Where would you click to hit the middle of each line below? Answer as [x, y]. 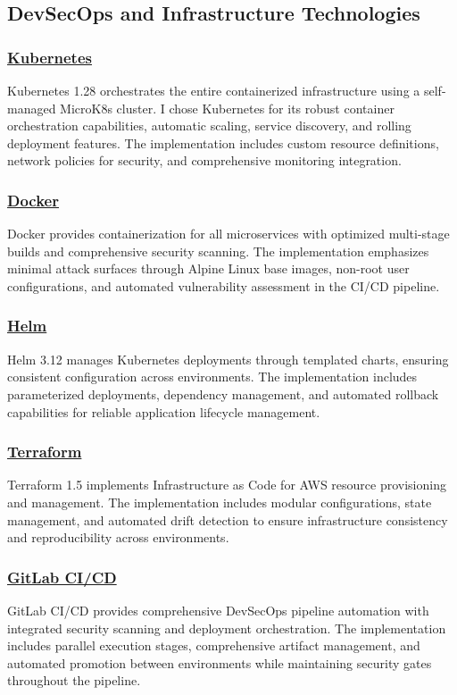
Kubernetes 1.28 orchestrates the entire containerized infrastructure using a [214, 90]
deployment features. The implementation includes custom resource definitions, [223, 142]
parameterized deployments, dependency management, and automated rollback [223, 394]
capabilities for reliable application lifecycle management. [164, 411]
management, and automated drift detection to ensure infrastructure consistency [228, 519]
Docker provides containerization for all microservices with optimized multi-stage [228, 234]
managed [32, 108]
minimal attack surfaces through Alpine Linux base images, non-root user [208, 268]
